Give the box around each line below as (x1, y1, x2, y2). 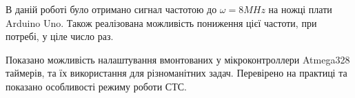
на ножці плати (268, 2, 332, 16)
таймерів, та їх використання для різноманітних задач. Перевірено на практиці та (6, 66, 347, 80)
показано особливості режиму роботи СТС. (6, 79, 187, 93)
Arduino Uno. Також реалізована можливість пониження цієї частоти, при (6, 15, 317, 30)
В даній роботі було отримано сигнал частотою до (6, 2, 217, 16)
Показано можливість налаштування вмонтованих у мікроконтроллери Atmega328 (6, 52, 350, 66)
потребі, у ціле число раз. (6, 29, 114, 43)
